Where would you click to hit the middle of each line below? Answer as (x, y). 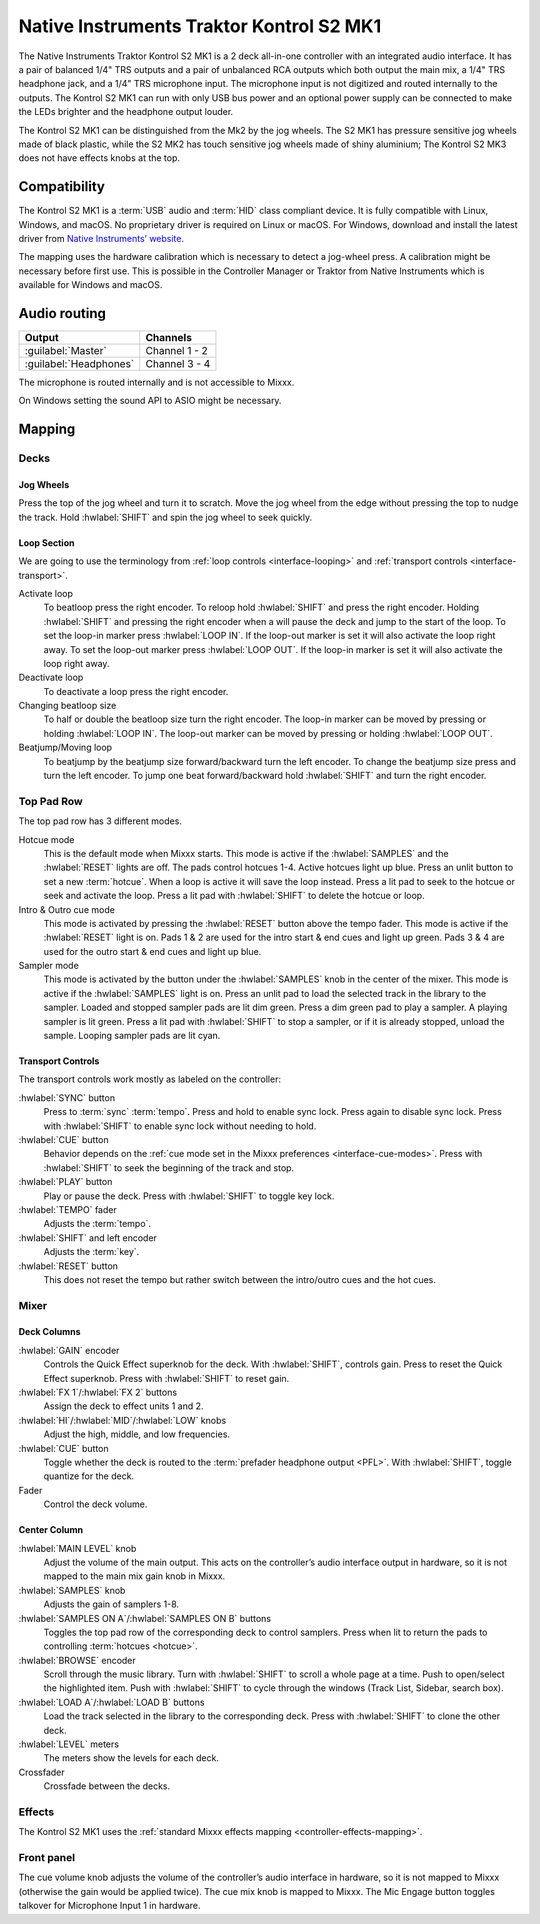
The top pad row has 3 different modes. (100, 821)
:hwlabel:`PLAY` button (65, 1182)
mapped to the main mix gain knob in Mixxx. (134, 1576)
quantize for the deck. (89, 1476)
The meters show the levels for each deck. (131, 1758)
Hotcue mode (46, 839)
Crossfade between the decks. (106, 1786)
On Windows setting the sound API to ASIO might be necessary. (150, 401)
